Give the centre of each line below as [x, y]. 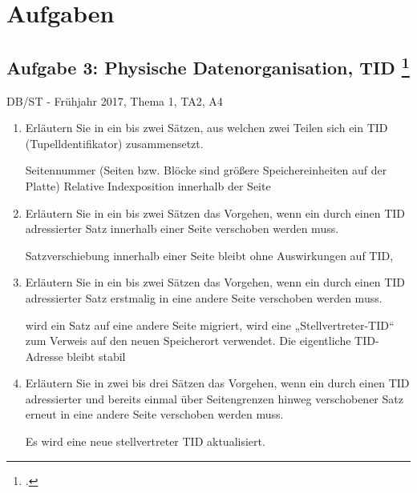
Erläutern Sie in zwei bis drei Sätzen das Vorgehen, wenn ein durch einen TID [217, 383]
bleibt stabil [96, 356]
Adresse [44, 356]
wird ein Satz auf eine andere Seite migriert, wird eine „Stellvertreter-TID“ [210, 325]
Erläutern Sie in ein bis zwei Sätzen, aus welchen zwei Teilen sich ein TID [206, 128]
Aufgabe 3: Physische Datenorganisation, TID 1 [208, 65]
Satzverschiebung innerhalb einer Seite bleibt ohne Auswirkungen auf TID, [209, 255]
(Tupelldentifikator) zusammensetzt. [114, 143]
